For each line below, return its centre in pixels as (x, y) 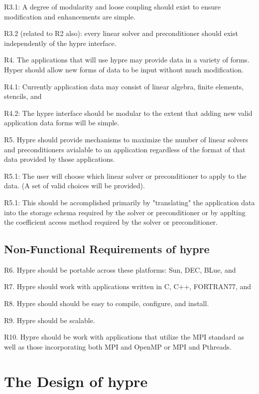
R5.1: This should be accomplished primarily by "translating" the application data (129, 202)
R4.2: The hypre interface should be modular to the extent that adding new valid (128, 113)
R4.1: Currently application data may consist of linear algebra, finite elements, (124, 86)
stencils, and (23, 96)
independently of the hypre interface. (60, 43)
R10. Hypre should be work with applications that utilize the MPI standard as (124, 337)
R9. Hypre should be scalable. (50, 320)
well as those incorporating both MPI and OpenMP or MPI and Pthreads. (118, 346)
